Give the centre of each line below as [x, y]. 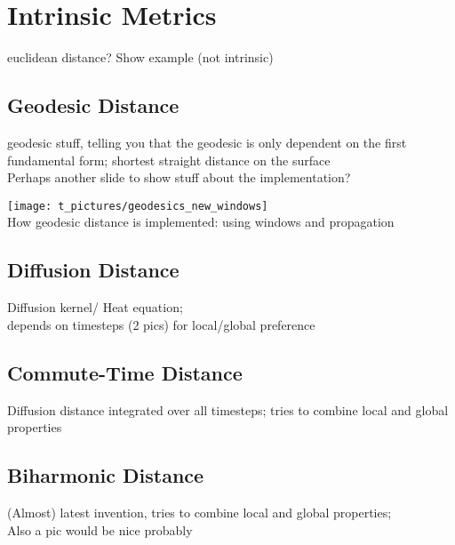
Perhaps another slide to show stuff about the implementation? [179, 177]
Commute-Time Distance [125, 372]
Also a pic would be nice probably [100, 529]
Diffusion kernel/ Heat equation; [95, 307]
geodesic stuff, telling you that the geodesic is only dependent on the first [207, 142]
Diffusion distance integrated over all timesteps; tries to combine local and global [228, 409]
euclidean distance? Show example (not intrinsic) [140, 57]
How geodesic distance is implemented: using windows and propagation [201, 222]
